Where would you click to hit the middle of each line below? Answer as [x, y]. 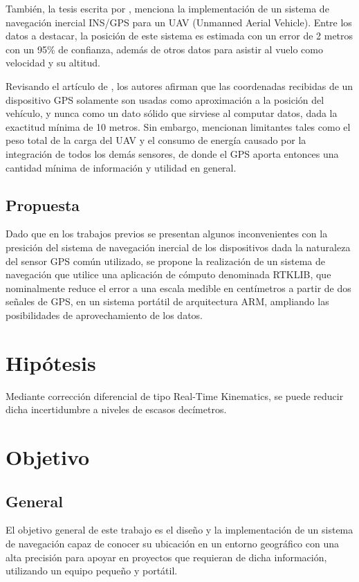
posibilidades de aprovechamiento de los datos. [104, 315]
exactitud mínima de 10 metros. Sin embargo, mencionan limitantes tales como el [178, 126]
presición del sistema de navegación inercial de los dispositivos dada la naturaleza [178, 247]
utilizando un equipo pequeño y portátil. [92, 571]
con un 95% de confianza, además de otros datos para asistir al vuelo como [164, 49]
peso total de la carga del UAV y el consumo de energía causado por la [156, 140]
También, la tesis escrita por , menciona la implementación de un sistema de [167, 8]
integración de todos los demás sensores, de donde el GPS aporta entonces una [172, 153]
